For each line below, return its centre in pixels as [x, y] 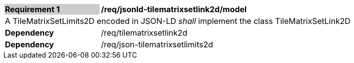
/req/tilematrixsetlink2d [144, 33]
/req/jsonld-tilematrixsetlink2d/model [174, 9]
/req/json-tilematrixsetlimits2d [157, 44]
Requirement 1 [32, 9]
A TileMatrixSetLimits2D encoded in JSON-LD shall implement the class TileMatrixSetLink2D [178, 21]
